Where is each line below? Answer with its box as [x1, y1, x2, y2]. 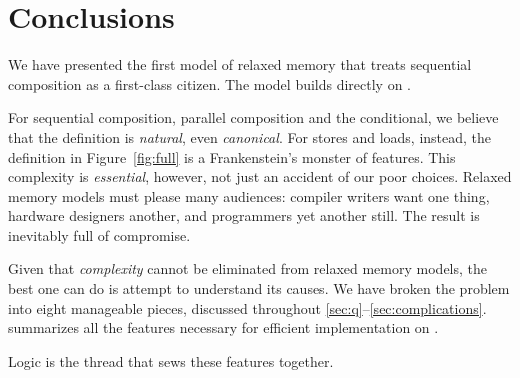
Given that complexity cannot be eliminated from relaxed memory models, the [8, 258, 487, 279]
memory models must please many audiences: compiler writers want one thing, [8, 185, 490, 206]
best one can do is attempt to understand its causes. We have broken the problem [8, 278, 510, 299]
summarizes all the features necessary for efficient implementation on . [8, 317, 439, 338]
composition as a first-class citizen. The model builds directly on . [8, 73, 412, 94]
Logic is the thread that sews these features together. [8, 350, 334, 371]
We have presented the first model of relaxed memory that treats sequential [8, 54, 472, 75]
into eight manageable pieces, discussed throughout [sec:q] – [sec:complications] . [8, 297, 487, 318]
